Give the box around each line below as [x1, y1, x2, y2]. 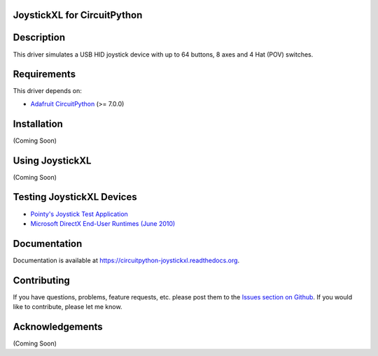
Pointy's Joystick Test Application [30, 210, 129, 218]
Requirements [13, 69, 76, 80]
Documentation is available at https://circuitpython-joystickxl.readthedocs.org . [13, 256, 240, 264]
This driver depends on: [13, 87, 82, 95]
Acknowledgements [13, 320, 103, 332]
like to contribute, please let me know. [13, 303, 122, 311]
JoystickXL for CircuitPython [13, 9, 143, 21]
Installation [13, 118, 63, 129]
